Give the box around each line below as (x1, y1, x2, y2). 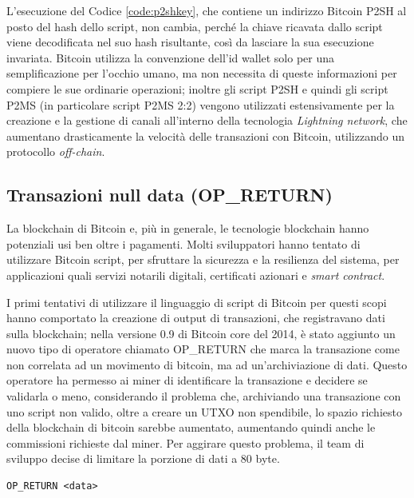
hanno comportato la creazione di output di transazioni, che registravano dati (6, 309, 385, 326)
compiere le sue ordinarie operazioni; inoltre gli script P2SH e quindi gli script (6, 80, 388, 97)
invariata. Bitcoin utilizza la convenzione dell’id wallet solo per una (6, 49, 335, 66)
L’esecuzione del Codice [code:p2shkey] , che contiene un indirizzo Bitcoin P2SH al (6, 2, 407, 18)
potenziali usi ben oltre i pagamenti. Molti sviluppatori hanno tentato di (6, 235, 361, 252)
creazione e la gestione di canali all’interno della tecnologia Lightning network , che (6, 112, 408, 129)
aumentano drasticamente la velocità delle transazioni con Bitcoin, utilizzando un (6, 127, 404, 144)
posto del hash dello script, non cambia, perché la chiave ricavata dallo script (6, 18, 383, 34)
